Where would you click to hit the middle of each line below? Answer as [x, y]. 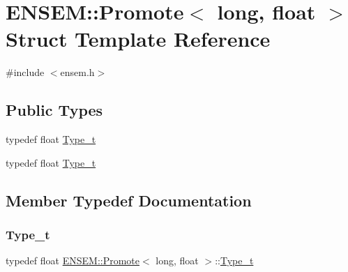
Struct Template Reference [138, 39]
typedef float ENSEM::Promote [73, 260]
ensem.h [77, 72]
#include [25, 72]
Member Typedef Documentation [129, 200]
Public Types [54, 110]
